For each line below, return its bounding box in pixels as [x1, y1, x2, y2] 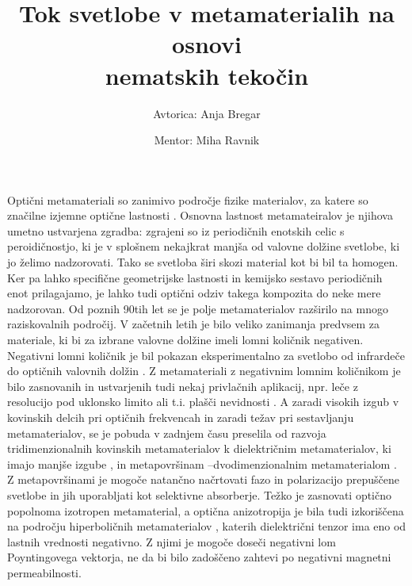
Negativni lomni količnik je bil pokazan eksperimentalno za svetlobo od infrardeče [7, 347, 405, 363]
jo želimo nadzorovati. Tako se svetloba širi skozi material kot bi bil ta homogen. [7, 254, 399, 270]
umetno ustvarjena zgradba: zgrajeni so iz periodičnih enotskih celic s [7, 222, 345, 239]
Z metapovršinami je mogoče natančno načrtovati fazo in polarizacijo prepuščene [7, 471, 399, 488]
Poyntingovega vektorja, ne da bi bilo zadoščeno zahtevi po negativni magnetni [7, 549, 391, 565]
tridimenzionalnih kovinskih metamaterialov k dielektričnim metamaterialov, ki [7, 440, 391, 457]
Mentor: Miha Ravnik [154, 132, 260, 148]
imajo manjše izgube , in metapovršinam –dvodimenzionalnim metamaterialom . [7, 455, 397, 472]
